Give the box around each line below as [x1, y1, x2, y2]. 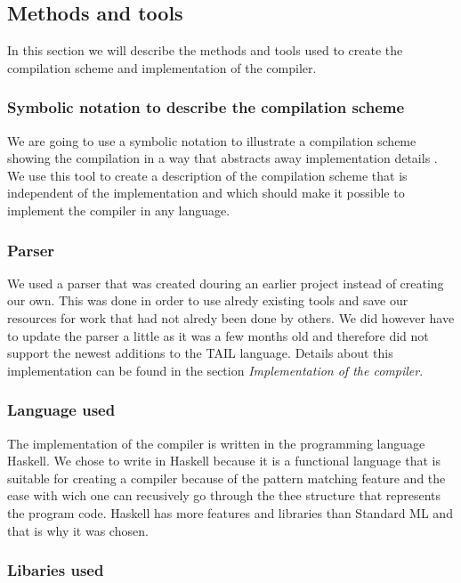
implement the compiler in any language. [7, 200, 230, 219]
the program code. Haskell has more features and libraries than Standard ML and [7, 503, 453, 522]
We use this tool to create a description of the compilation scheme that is [7, 166, 408, 184]
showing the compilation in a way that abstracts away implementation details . [7, 149, 438, 167]
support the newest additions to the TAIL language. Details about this [7, 344, 393, 362]
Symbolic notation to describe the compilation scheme [7, 96, 405, 118]
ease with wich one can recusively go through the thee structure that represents [7, 486, 441, 505]
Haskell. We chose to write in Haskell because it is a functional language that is [7, 451, 441, 470]
